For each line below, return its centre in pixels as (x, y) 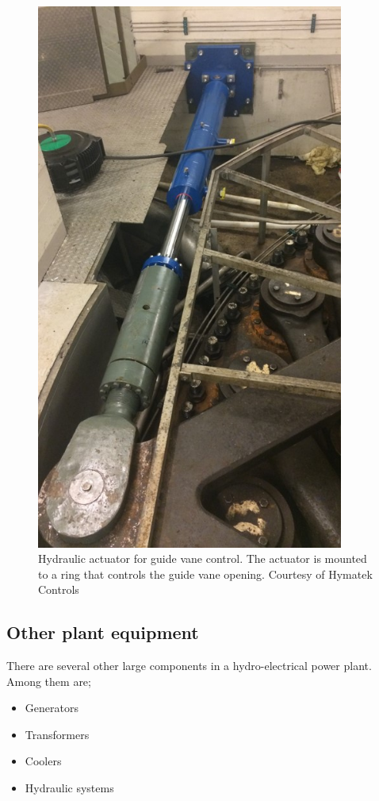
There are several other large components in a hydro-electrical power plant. (189, 666)
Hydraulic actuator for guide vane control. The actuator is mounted (203, 558)
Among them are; (49, 681)
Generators (52, 708)
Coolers (43, 761)
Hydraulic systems (69, 788)
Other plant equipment (103, 632)
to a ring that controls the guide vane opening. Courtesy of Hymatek (205, 574)
